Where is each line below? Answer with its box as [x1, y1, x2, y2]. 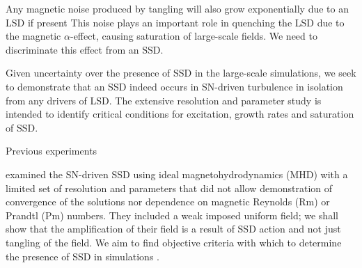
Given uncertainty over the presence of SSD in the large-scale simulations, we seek [6, 65, 356, 80]
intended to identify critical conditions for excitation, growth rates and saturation [6, 107, 354, 121]
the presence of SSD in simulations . [6, 249, 159, 263]
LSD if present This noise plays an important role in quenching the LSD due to [6, 15, 345, 29]
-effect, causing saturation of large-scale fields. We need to [70, 29, 317, 43]
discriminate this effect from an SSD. [6, 42, 164, 56]
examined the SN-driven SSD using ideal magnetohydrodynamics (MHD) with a [6, 166, 348, 181]
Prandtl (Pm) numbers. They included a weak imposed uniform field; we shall [6, 207, 338, 222]
